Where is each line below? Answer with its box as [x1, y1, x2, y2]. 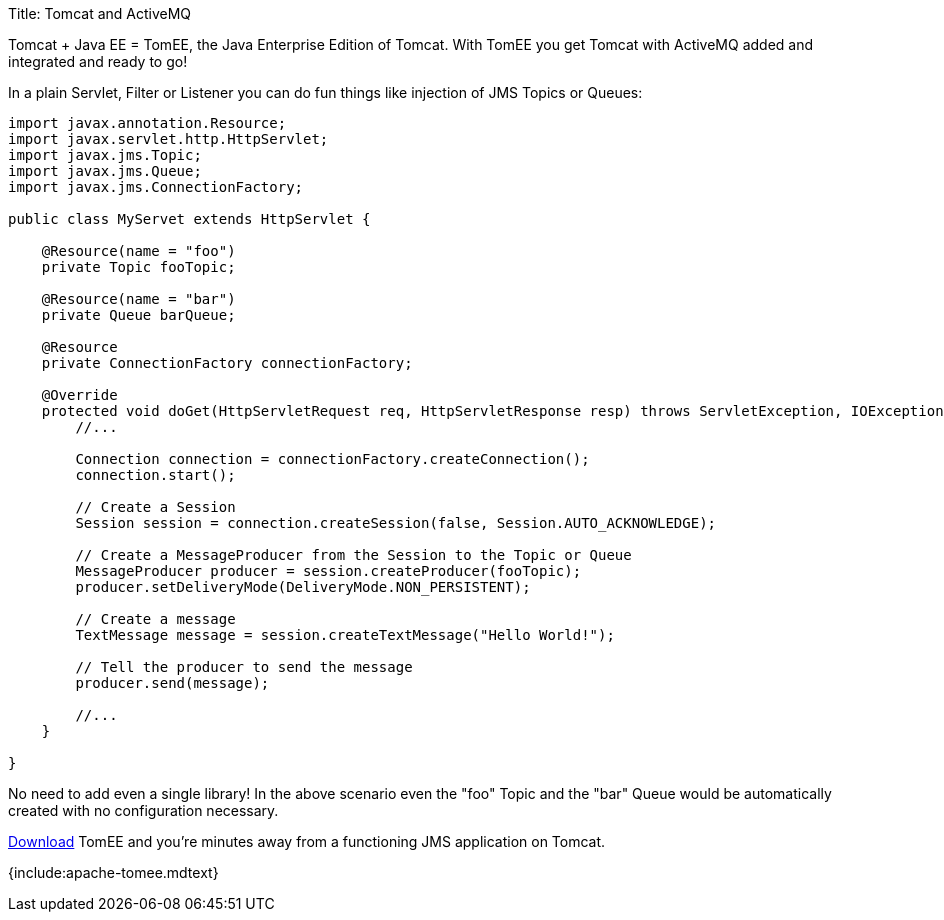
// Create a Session [75, 499, 236, 515]
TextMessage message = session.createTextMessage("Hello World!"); [75, 627, 615, 643]
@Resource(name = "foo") [41, 243, 236, 259]
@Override [41, 387, 118, 403]
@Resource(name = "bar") [41, 291, 236, 307]
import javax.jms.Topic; [8, 147, 202, 163]
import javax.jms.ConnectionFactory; [8, 179, 304, 195]
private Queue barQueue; [41, 307, 236, 323]
